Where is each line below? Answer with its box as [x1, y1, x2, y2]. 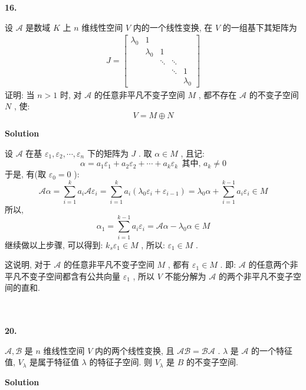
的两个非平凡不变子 [218, 269, 293, 282]
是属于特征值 [29, 356, 79, 368]
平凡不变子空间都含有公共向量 [5, 269, 120, 282]
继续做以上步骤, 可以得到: [5, 238, 103, 251]
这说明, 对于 [5, 258, 51, 271]
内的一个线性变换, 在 [133, 21, 213, 33]
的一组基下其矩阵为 [222, 21, 297, 33]
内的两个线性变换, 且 [95, 344, 175, 356]
